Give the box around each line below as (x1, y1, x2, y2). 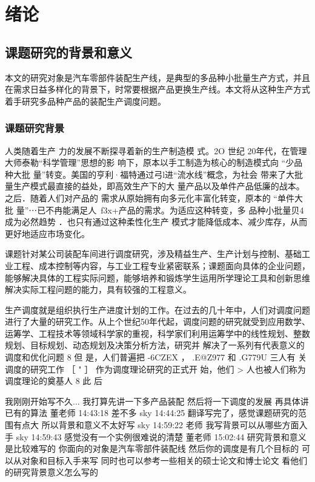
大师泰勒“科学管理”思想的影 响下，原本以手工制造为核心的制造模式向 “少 (5, 156, 294, 169)
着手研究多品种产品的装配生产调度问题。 (5, 94, 166, 107)
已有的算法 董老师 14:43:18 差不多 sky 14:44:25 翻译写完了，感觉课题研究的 (5, 406, 298, 419)
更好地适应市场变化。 (5, 227, 90, 239)
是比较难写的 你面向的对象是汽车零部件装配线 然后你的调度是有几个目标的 (5, 442, 299, 455)
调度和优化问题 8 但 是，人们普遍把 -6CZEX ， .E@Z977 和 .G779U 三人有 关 (5, 351, 307, 363)
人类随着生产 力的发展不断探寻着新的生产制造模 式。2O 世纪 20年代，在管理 (5, 144, 307, 157)
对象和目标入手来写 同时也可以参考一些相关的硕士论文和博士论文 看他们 (21, 454, 308, 466)
